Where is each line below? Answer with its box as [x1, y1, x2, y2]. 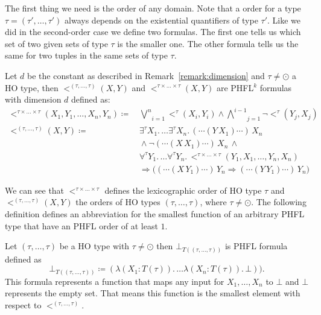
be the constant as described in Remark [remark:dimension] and [27, 69, 265, 81]
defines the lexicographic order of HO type [104, 183, 262, 196]
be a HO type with [59, 240, 130, 252]
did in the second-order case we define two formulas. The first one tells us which [5, 25, 301, 38]
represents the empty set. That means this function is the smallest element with [5, 287, 300, 299]
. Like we [267, 13, 301, 26]
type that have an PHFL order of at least [5, 219, 158, 232]
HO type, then [5, 81, 59, 94]
